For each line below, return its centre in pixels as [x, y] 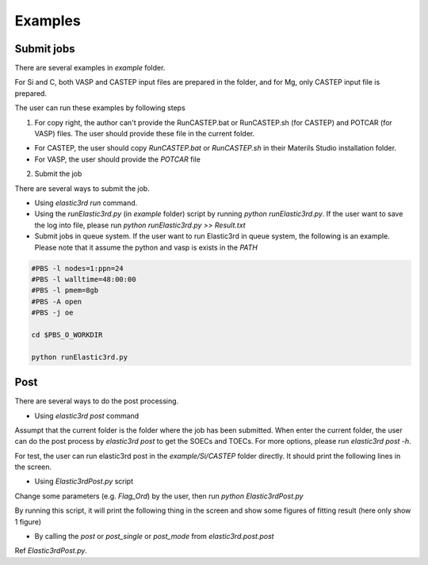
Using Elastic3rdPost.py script [84, 481]
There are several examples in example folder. [90, 68]
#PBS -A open [57, 302]
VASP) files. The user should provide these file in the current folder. [145, 134]
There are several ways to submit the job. [82, 188]
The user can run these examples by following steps [100, 108]
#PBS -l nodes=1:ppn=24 [78, 268]
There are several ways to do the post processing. [97, 401]
